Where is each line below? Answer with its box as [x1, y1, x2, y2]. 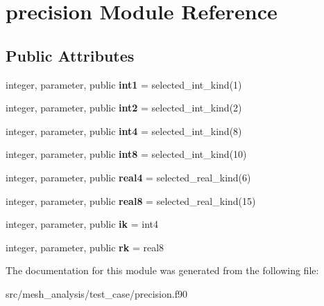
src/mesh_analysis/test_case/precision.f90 [6, 286, 187, 300]
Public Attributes [6, 44, 135, 66]
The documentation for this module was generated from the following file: [6, 263, 319, 278]
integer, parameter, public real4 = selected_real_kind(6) [6, 170, 251, 184]
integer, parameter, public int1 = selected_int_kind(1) [6, 77, 242, 91]
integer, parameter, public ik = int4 [6, 217, 158, 231]
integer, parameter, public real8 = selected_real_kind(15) [6, 193, 256, 208]
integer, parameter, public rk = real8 [6, 240, 164, 254]
